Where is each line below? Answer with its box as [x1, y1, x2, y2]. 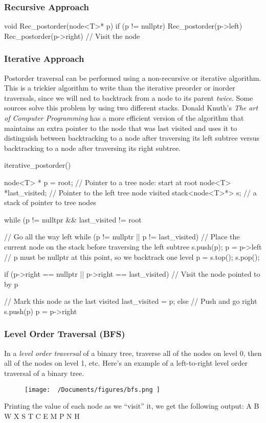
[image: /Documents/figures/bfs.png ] [25, 386, 160, 393]
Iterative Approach [4, 52, 84, 65]
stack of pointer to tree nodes [4, 197, 96, 208]
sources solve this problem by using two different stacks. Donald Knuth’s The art [4, 102, 258, 113]
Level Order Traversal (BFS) [4, 327, 125, 340]
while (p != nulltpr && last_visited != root [4, 214, 142, 225]
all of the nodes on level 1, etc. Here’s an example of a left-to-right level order [4, 358, 248, 368]
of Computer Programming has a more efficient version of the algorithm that [4, 113, 244, 123]
